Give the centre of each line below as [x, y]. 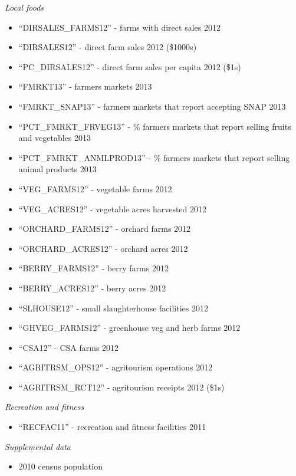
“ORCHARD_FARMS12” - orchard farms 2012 [105, 229]
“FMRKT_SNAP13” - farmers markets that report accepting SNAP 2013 [152, 106]
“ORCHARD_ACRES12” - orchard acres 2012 [103, 248]
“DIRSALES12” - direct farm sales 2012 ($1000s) [108, 47]
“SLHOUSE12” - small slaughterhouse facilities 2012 [113, 308]
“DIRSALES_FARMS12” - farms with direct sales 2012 [119, 27]
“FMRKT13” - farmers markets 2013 [85, 86]
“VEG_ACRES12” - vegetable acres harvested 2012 [113, 209]
